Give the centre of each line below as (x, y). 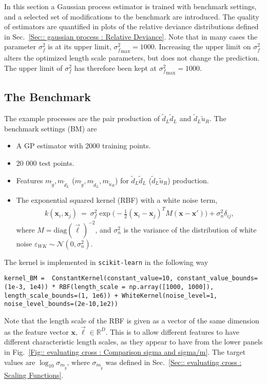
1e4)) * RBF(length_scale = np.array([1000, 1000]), (122, 287)
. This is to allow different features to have (173, 331)
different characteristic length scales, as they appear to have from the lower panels (133, 342)
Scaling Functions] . (34, 375)
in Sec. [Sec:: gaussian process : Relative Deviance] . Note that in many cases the (131, 36)
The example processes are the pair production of (82, 118)
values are (20, 362)
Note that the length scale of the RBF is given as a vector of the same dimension (132, 320)
